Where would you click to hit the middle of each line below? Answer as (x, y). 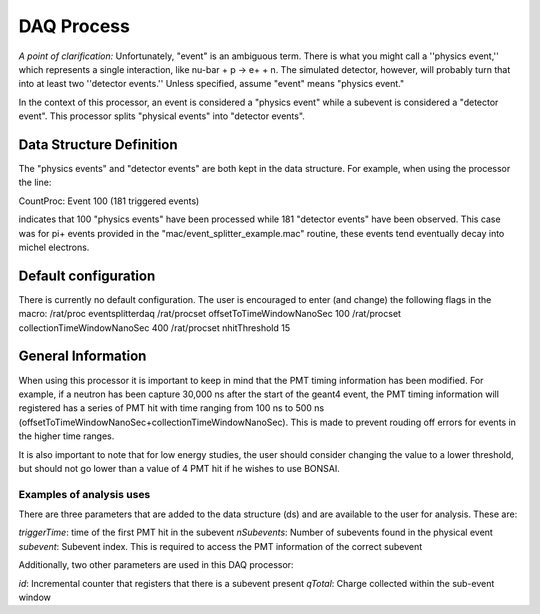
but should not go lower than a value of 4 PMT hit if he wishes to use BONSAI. (179, 468)
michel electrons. (54, 247)
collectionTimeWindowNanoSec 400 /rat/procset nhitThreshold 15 (154, 327)
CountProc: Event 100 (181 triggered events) (109, 201)
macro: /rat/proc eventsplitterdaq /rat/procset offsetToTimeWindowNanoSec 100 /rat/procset (210, 314)
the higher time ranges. (66, 436)
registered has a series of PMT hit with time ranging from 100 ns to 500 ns (171, 408)
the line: (35, 182)
